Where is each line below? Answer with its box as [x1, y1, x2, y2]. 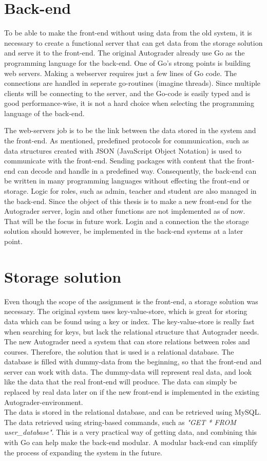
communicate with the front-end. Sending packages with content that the [4, 155, 235, 166]
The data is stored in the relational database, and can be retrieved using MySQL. [4, 407, 261, 417]
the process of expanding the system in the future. [4, 447, 162, 457]
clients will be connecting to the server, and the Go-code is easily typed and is [4, 87, 251, 98]
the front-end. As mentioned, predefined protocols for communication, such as [4, 135, 249, 146]
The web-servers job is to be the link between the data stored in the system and [4, 125, 256, 136]
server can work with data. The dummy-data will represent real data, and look [4, 366, 252, 377]
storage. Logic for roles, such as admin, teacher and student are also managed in [4, 186, 257, 196]
